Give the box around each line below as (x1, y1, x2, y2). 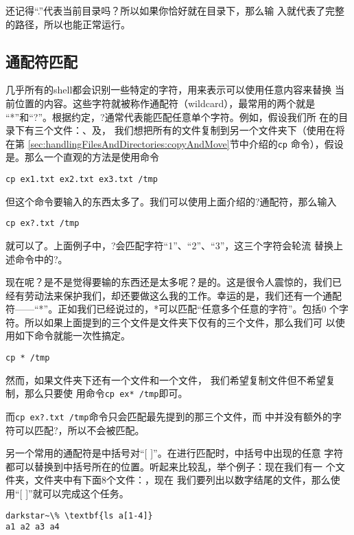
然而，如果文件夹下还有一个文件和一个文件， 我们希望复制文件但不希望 (5, 372, 326, 387)
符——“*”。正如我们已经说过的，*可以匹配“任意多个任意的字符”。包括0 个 (5, 301, 340, 316)
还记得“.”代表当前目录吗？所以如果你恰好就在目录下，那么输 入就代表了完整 (5, 3, 344, 17)
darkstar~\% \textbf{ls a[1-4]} (5, 510, 153, 521)
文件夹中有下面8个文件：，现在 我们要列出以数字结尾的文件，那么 (34, 473, 331, 487)
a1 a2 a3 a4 (5, 522, 60, 532)
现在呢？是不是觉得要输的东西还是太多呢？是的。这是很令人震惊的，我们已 (5, 275, 342, 289)
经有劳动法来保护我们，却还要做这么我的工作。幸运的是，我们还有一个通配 (5, 288, 342, 302)
